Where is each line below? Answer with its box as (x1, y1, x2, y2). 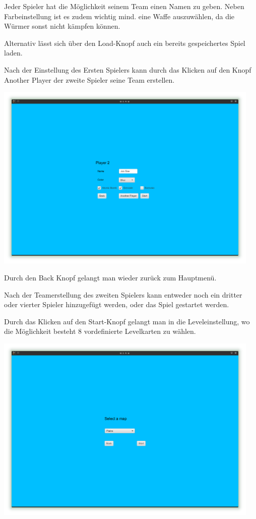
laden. (4, 47, 23, 58)
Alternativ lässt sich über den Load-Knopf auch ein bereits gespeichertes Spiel (4, 37, 245, 48)
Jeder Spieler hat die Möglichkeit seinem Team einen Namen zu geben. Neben (4, 1, 244, 11)
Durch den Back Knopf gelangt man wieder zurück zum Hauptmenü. (4, 272, 217, 282)
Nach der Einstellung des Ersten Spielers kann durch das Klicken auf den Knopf (4, 64, 251, 75)
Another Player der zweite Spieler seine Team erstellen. (4, 74, 175, 85)
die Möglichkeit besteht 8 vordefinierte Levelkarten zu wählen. (4, 326, 196, 336)
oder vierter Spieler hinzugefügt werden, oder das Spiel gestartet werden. (4, 299, 229, 310)
